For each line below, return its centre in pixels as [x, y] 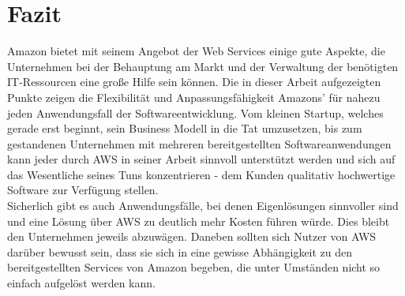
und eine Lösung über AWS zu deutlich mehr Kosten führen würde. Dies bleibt [199, 221]
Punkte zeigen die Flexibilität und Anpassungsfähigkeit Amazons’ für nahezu [194, 97]
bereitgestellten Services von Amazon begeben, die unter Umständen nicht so [194, 267]
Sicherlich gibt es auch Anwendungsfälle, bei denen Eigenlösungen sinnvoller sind [203, 206]
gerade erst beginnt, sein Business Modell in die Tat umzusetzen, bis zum [185, 128]
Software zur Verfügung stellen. [83, 190]
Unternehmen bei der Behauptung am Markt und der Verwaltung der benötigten [203, 66]
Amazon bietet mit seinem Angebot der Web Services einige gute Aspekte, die [196, 51]
